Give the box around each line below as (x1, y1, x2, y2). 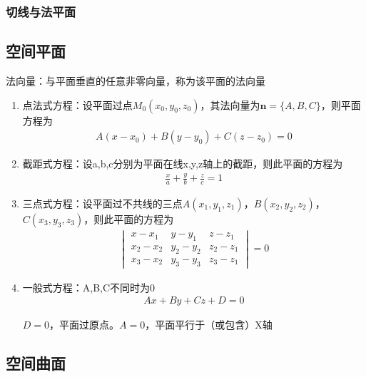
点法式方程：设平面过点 (22, 97, 133, 112)
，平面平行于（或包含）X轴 (145, 317, 273, 332)
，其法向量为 (200, 97, 260, 112)
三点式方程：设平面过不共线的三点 (22, 196, 183, 211)
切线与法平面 (6, 2, 76, 20)
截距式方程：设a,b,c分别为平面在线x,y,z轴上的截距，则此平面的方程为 (22, 156, 343, 171)
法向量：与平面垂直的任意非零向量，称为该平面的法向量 (6, 73, 265, 88)
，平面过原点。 (49, 317, 120, 332)
